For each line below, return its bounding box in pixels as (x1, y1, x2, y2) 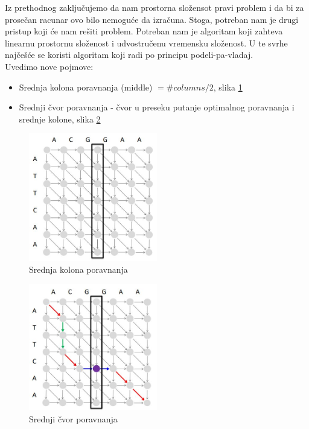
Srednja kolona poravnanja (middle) (19, 80, 153, 93)
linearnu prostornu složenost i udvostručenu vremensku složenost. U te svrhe (5, 36, 288, 49)
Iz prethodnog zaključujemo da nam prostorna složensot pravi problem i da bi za (5, 1, 304, 13)
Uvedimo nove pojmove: (5, 60, 94, 72)
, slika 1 (213, 80, 243, 93)
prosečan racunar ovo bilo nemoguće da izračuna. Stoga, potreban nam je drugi (5, 13, 299, 25)
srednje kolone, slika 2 (19, 112, 101, 125)
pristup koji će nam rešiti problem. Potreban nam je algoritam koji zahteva (5, 25, 283, 37)
